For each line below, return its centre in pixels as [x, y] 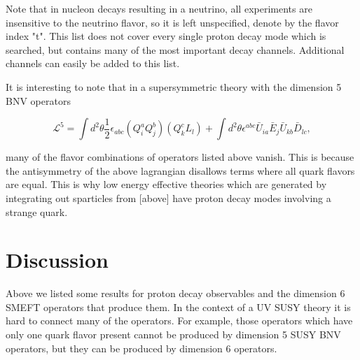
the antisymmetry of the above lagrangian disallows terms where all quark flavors [180, 170]
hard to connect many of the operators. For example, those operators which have [179, 321]
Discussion [57, 260]
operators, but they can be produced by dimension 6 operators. [141, 348]
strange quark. [37, 211]
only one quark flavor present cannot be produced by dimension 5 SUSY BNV [173, 334]
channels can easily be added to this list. [93, 63]
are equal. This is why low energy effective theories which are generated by [166, 184]
